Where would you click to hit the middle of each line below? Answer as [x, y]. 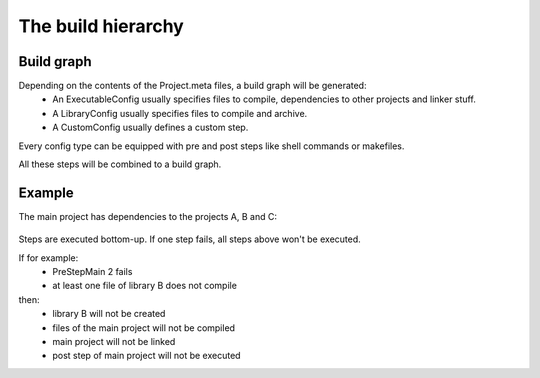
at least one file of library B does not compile [144, 286]
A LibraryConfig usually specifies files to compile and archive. [180, 113]
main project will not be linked [114, 342]
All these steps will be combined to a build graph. [120, 164]
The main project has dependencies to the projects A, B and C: [147, 216]
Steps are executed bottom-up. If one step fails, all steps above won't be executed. [190, 239]
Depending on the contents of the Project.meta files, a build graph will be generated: [192, 86]
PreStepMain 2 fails [92, 272]
